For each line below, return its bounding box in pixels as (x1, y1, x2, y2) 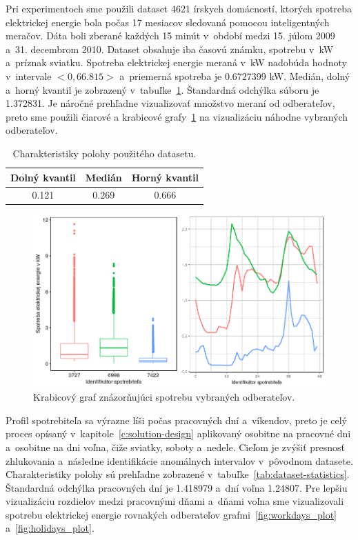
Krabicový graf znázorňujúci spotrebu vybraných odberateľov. (33, 390, 295, 404)
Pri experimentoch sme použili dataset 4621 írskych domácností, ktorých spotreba (6, 1, 352, 15)
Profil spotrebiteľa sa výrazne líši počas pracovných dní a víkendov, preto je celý (6, 412, 347, 427)
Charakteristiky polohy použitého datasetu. (12, 146, 197, 160)
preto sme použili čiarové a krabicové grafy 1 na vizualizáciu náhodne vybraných (6, 109, 348, 123)
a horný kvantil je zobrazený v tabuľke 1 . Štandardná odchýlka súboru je (6, 82, 319, 97)
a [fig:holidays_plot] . (6, 521, 95, 535)
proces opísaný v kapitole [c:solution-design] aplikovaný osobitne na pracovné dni (6, 426, 351, 441)
